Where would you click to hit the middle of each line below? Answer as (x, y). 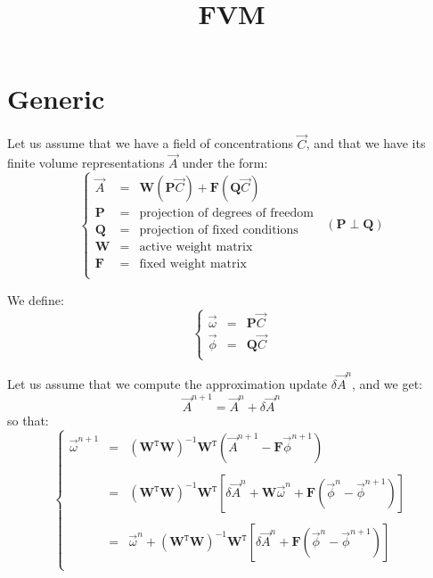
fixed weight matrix (193, 264)
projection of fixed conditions (219, 231)
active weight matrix (196, 248)
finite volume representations (86, 163)
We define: (36, 299)
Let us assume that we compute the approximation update (167, 383)
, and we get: (387, 383)
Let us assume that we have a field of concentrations (150, 143)
